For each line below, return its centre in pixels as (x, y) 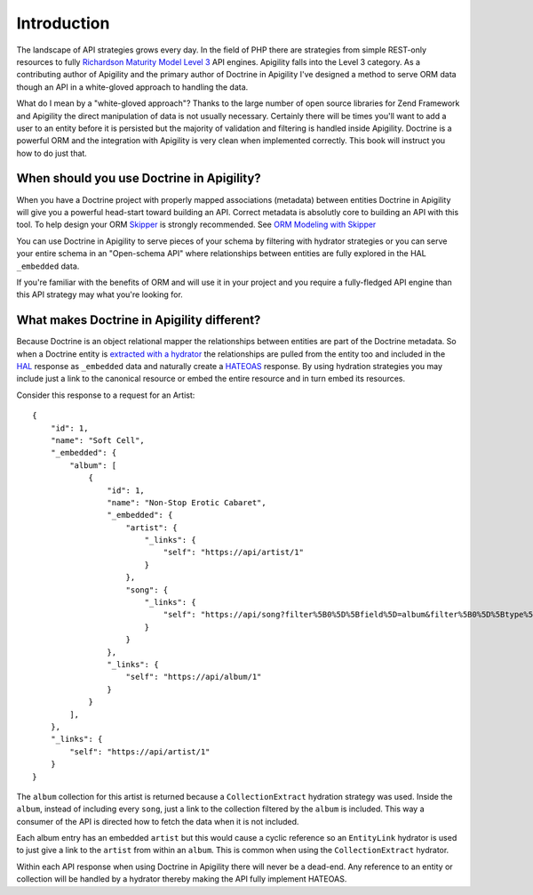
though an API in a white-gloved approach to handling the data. (132, 87)
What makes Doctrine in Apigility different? (139, 320)
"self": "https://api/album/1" (194, 677)
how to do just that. (52, 153)
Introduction (63, 23)
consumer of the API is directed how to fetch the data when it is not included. (158, 821)
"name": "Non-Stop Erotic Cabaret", (187, 502)
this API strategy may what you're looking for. (100, 294)
